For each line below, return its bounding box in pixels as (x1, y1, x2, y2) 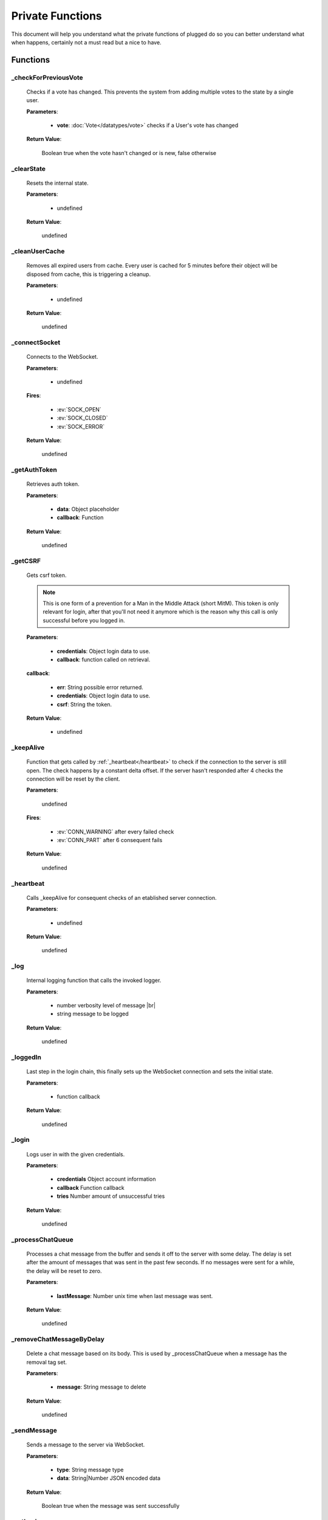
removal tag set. (26, 1358, 67, 1366)
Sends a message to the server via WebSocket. (26, 1441, 145, 1448)
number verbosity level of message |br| (56, 1002, 156, 1009)
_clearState (11, 164, 46, 173)
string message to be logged (56, 1010, 129, 1018)
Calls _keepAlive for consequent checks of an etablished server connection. (26, 894, 217, 901)
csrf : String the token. (56, 700, 112, 708)
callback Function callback (56, 1184, 125, 1191)
